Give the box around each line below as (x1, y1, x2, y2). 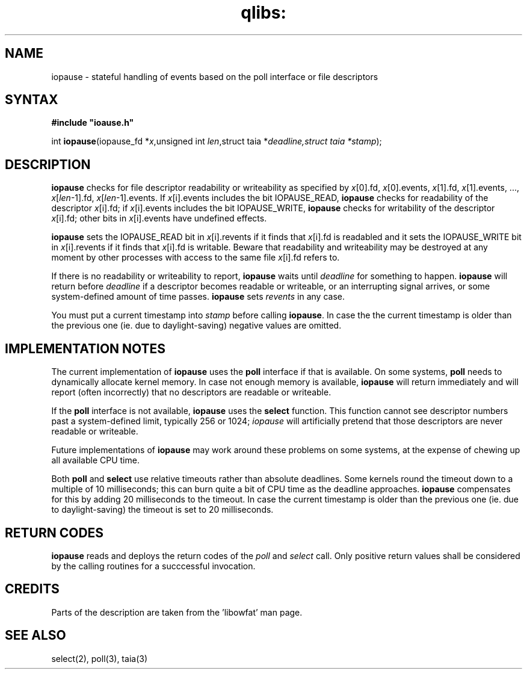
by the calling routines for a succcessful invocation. (51, 560, 256, 571)
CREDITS (5, 581, 60, 597)
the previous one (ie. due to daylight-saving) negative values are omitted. (51, 320, 342, 331)
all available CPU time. (51, 455, 140, 466)
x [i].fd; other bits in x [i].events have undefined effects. (51, 213, 267, 224)
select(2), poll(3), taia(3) (51, 653, 147, 664)
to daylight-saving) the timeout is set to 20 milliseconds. (51, 504, 274, 515)
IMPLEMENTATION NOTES (5, 341, 166, 356)
